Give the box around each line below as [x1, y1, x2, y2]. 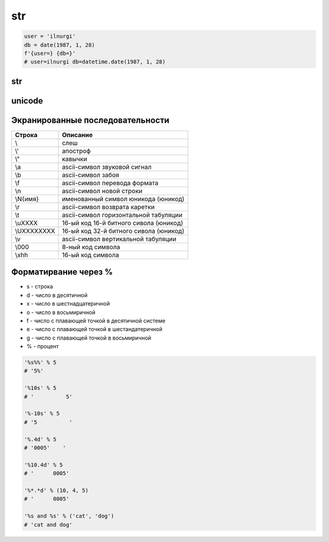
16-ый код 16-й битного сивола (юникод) [62, 218, 183, 227]
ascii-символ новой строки [62, 187, 143, 195]
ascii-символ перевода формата [62, 179, 158, 187]
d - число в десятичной [26, 291, 88, 299]
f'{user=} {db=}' [24, 49, 76, 57]
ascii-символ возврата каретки [62, 202, 155, 211]
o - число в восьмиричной [26, 308, 96, 316]
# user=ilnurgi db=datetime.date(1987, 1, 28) [24, 59, 166, 65]
